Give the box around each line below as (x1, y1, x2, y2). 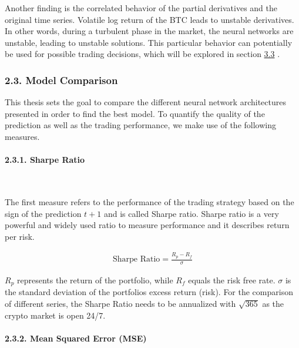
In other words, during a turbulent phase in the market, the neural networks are (5, 25, 294, 37)
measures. (5, 130, 40, 142)
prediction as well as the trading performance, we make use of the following (5, 119, 276, 131)
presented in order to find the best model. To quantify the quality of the (5, 107, 265, 119)
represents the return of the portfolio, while (17, 273, 173, 286)
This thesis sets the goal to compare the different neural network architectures (5, 96, 286, 108)
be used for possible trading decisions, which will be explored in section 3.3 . (5, 48, 280, 60)
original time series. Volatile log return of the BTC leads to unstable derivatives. (5, 13, 294, 25)
